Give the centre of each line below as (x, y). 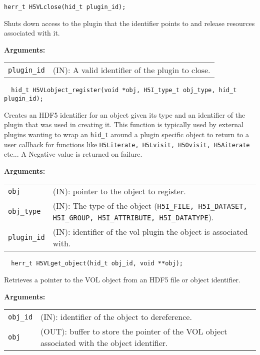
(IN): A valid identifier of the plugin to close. (131, 70)
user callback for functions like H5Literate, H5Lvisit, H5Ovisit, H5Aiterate (127, 144)
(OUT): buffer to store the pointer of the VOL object (134, 331)
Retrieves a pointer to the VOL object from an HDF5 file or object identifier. (122, 280)
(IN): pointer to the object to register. (119, 191)
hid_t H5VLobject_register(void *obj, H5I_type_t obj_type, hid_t (124, 90)
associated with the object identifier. (104, 343)
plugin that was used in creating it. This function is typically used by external (124, 124)
